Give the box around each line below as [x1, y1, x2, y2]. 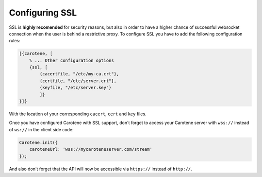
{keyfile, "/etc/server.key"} [39, 85, 112, 90]
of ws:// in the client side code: [9, 126, 74, 132]
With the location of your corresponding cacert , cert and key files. [9, 111, 147, 117]
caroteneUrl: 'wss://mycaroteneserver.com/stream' [29, 146, 152, 152]
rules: [9, 38, 20, 44]
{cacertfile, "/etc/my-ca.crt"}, [39, 71, 119, 77]
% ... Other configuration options [29, 57, 114, 63]
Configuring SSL [9, 7, 77, 18]
